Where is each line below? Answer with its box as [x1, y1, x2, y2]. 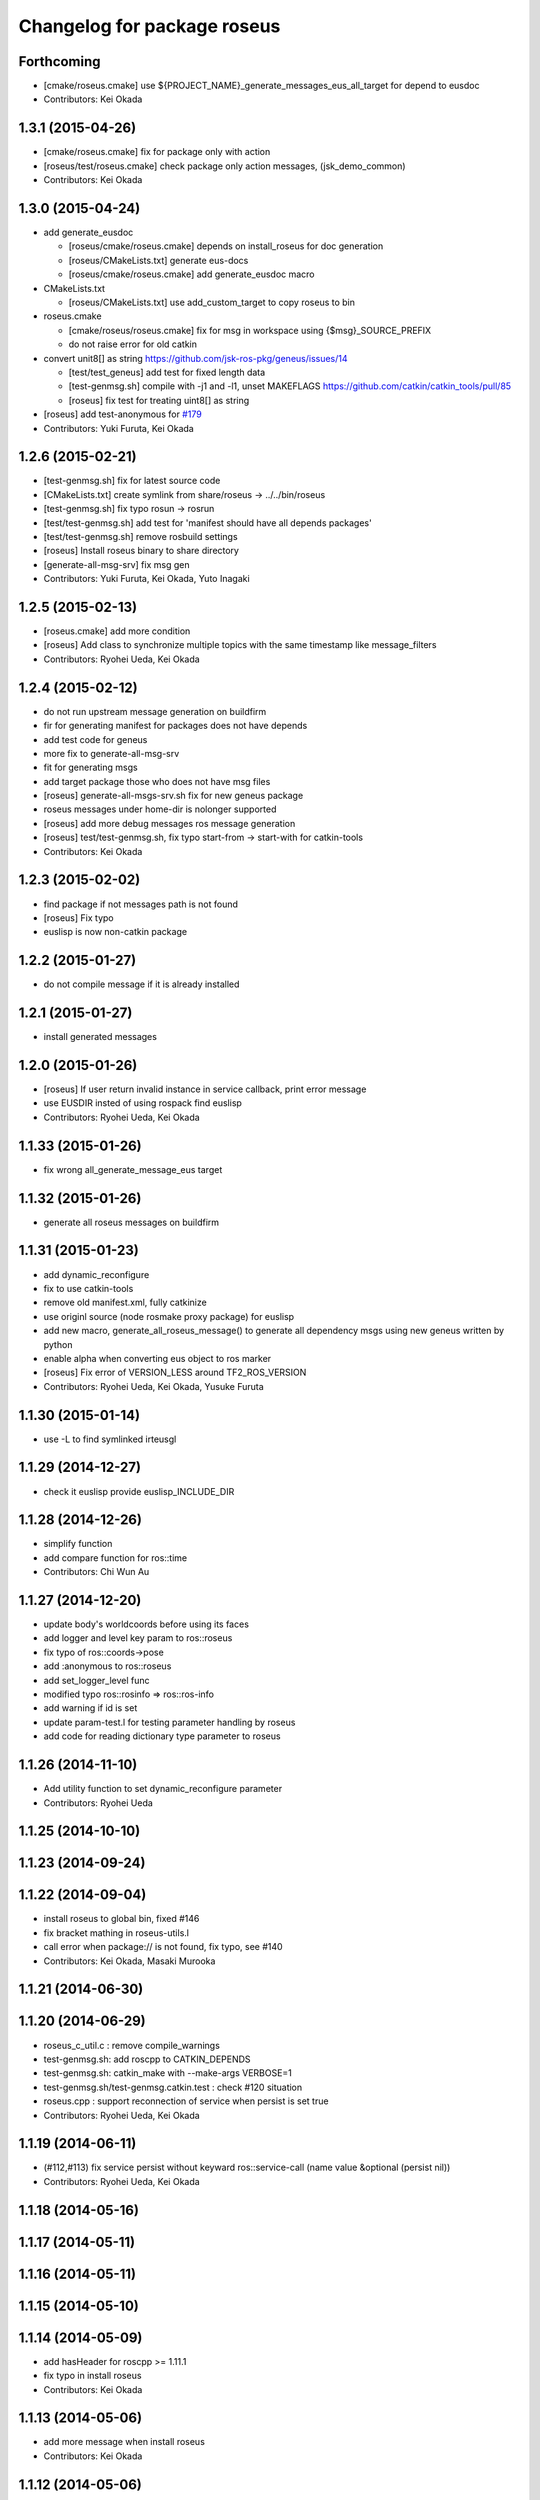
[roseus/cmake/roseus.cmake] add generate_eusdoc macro [68, 268, 315, 280]
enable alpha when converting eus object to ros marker [43, 1352, 272, 1364]
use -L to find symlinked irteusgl [43, 1433, 177, 1445]
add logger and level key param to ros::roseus [43, 1632, 233, 1644]
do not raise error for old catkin [68, 338, 197, 350]
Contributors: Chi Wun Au [43, 1566, 150, 1578]
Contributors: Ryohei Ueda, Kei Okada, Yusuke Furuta [43, 1380, 264, 1392]
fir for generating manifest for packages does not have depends [43, 720, 308, 732]
